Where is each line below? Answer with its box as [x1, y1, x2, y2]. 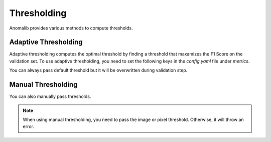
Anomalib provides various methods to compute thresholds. [9, 25, 133, 31]
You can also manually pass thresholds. [9, 93, 91, 99]
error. [23, 123, 35, 129]
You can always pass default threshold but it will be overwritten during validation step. [9, 67, 188, 73]
